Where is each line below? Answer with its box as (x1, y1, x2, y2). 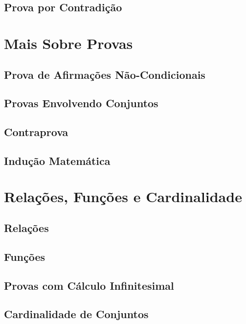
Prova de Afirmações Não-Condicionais (4, 67, 205, 82)
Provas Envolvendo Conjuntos (4, 95, 158, 111)
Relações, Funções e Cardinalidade (4, 186, 242, 207)
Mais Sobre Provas (4, 33, 133, 53)
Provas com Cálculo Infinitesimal (4, 278, 174, 293)
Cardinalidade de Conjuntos (4, 306, 149, 322)
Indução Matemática (4, 153, 111, 168)
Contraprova (4, 124, 68, 139)
